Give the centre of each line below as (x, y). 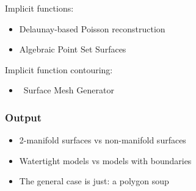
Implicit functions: (39, 8)
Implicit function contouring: (59, 69)
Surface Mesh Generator (69, 90)
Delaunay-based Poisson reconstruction (92, 28)
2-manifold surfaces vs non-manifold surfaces (103, 140)
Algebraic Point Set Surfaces (73, 49)
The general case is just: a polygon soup (94, 181)
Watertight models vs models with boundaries (105, 160)
